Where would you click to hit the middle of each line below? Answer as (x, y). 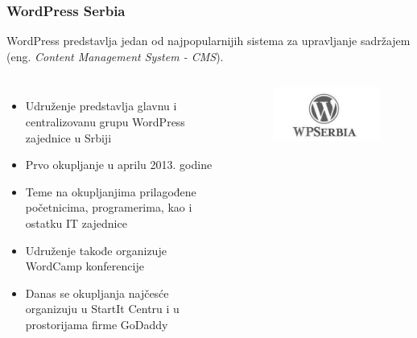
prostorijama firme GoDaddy (97, 324)
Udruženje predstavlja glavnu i (101, 106)
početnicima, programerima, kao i (109, 207)
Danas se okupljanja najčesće (97, 293)
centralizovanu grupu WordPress (105, 122)
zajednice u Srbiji (68, 137)
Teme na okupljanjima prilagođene (111, 191)
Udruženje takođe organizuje (96, 250)
